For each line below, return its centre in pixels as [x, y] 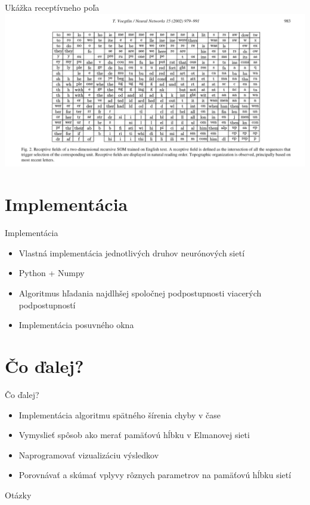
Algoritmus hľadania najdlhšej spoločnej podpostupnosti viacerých [140, 293]
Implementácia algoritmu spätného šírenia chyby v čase [120, 414]
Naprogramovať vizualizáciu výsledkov [89, 455]
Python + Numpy [52, 273]
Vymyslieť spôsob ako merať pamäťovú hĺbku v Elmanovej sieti [134, 435]
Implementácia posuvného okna [76, 325]
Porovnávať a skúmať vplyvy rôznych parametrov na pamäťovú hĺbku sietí [155, 475]
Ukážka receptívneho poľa [52, 7]
